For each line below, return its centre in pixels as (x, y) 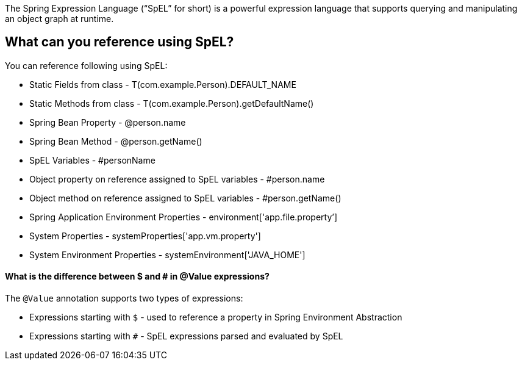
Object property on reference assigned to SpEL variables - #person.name (177, 179)
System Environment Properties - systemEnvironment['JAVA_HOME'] (167, 255)
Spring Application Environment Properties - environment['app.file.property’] (184, 217)
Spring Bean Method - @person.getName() (116, 141)
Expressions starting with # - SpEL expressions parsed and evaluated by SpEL (186, 336)
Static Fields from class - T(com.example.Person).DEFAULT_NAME (163, 84)
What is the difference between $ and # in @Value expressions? (137, 276)
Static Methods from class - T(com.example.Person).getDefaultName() (172, 103)
